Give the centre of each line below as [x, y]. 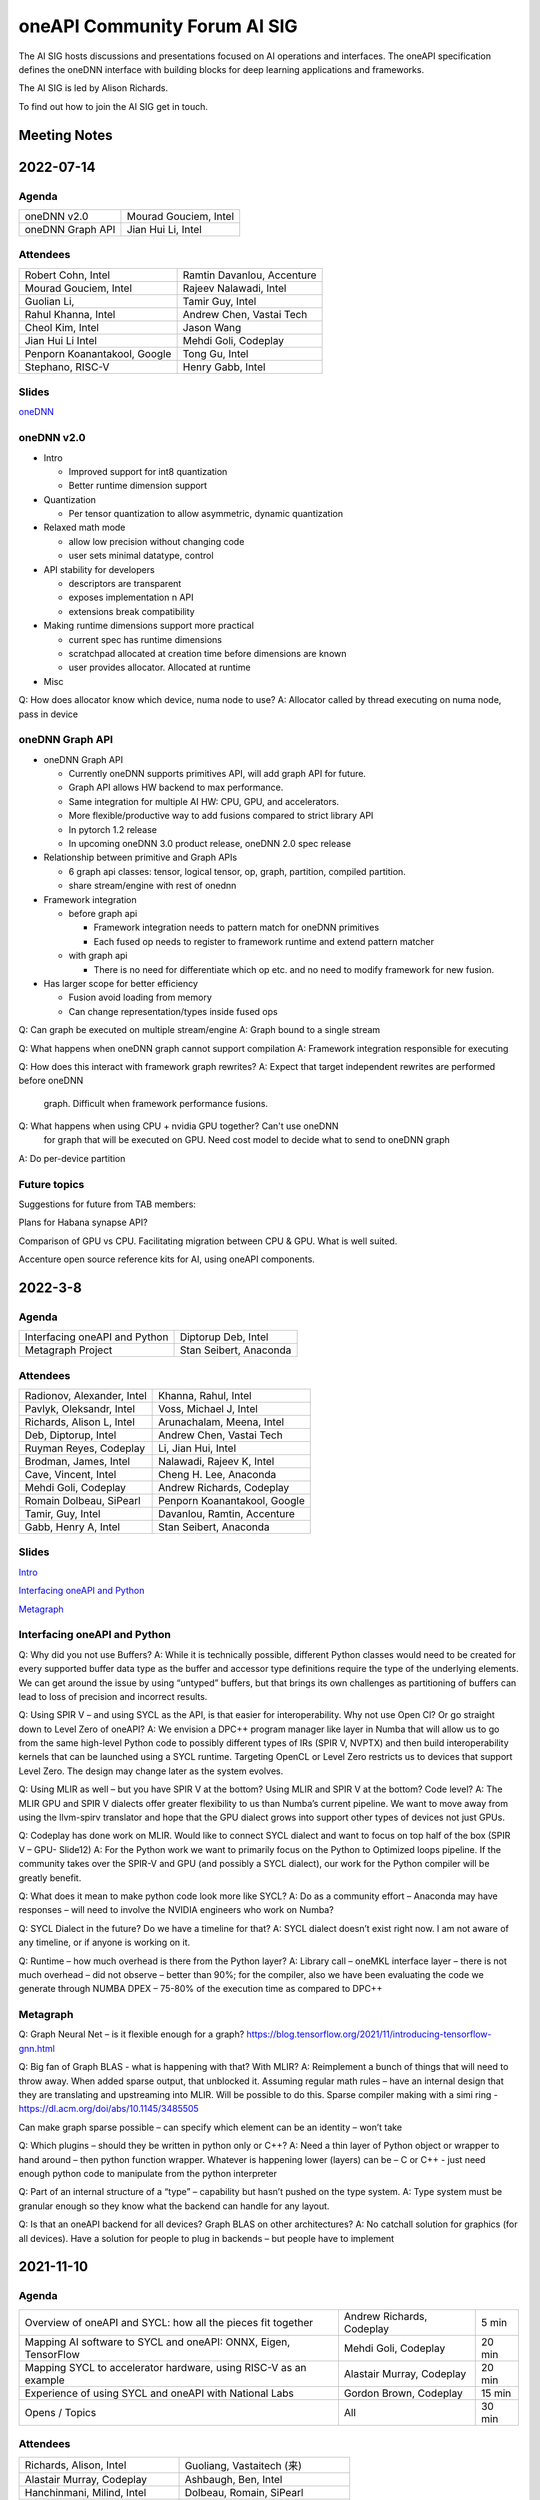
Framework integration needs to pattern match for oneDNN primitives [236, 927]
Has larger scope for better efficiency [121, 983]
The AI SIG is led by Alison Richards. [93, 88]
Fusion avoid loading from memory [140, 997]
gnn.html [36, 2048]
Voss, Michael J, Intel [208, 1409]
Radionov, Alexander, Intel [85, 1396]
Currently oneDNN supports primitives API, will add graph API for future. [217, 774]
